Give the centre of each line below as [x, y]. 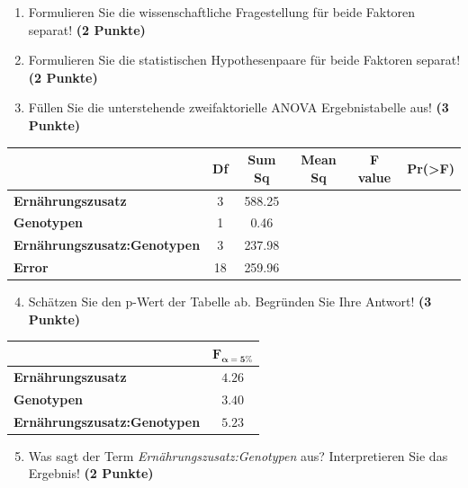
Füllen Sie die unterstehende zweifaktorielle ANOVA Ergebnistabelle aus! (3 [238, 107]
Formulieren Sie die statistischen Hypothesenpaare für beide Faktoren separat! [244, 60]
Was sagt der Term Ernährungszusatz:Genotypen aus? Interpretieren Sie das [238, 455]
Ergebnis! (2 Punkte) [91, 473]
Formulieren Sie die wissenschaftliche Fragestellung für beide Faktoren [222, 12]
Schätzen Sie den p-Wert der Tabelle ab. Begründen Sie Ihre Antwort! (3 [230, 302]
